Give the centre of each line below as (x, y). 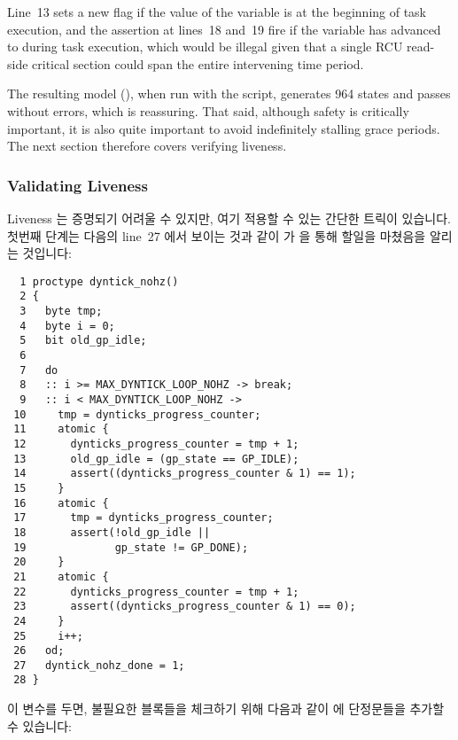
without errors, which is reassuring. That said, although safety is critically (208, 110)
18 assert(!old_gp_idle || (112, 532)
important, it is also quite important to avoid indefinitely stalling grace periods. (224, 128)
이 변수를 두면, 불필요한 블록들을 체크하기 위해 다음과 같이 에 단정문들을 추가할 (226, 709)
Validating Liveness (78, 185)
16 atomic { (61, 503)
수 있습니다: (39, 725)
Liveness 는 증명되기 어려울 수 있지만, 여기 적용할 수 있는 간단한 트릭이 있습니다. (229, 218)
